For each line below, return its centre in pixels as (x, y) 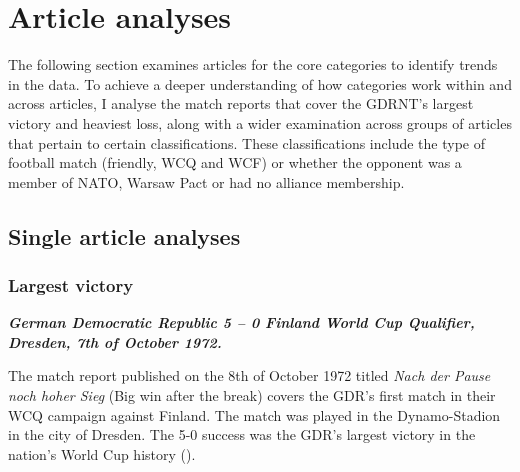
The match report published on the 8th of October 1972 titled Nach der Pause (249, 375)
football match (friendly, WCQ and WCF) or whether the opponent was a (235, 162)
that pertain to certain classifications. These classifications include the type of (246, 142)
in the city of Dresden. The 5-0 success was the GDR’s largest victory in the (242, 434)
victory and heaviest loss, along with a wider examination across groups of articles (260, 122)
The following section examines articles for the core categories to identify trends (253, 64)
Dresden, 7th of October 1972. (115, 341)
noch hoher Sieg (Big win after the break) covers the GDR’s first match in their (252, 395)
